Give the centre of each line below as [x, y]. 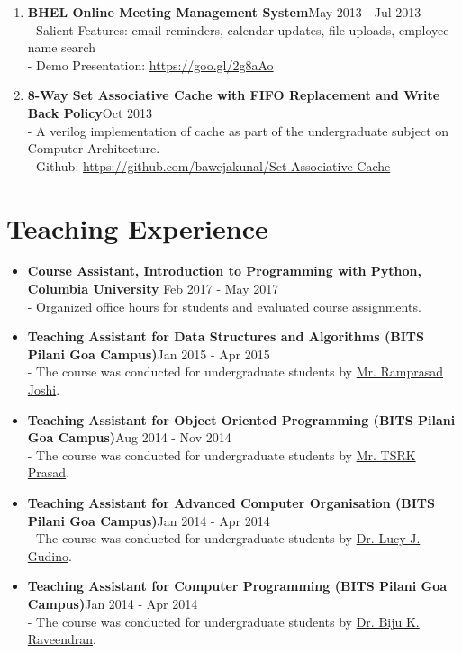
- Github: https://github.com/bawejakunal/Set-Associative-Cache [209, 165]
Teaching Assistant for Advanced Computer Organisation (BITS [231, 503]
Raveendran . [62, 639]
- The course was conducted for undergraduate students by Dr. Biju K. [223, 621]
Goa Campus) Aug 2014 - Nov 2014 [129, 437]
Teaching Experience [137, 227]
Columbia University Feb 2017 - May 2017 [153, 289]
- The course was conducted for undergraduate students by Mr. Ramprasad [236, 372]
